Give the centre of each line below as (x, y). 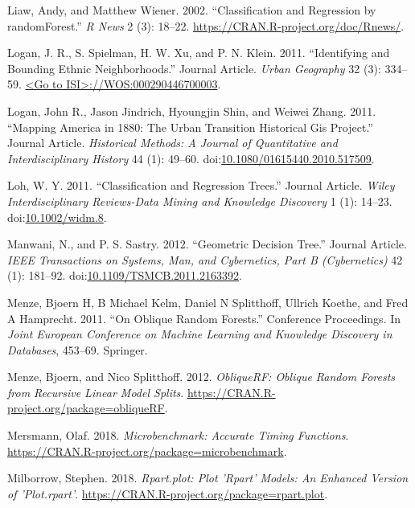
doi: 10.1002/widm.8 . (57, 217)
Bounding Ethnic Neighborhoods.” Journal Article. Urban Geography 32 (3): (194, 68)
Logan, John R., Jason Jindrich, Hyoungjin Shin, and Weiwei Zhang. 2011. (192, 111)
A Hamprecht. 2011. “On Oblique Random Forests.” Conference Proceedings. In (204, 318)
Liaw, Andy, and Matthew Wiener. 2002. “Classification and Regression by (192, 10)
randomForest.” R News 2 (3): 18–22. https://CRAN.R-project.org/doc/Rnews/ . (206, 25)
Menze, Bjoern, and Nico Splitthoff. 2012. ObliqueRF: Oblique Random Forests (201, 377)
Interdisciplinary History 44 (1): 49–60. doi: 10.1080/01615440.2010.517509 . (191, 158)
